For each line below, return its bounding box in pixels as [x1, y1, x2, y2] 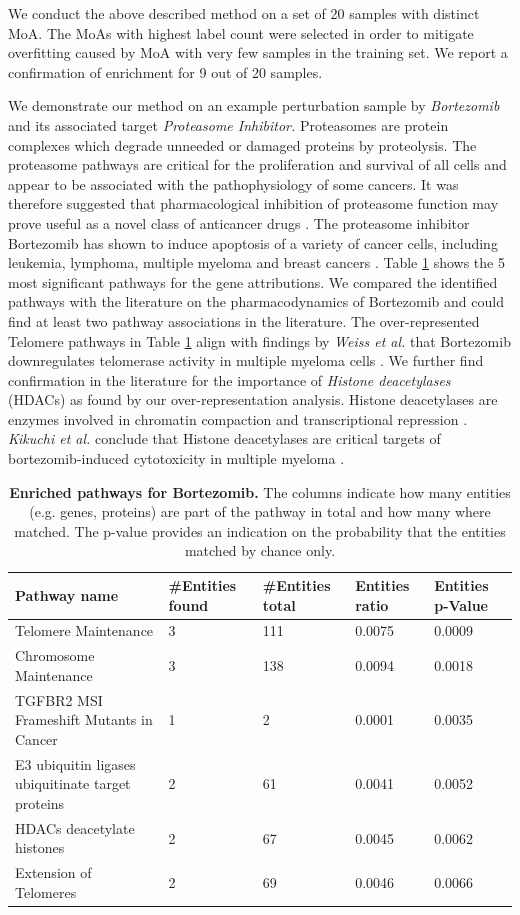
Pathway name [15, 584, 119, 605]
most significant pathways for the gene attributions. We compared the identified [8, 271, 498, 292]
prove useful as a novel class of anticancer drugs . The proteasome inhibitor [8, 212, 470, 233]
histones [15, 837, 65, 858]
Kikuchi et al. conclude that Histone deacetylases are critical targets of [8, 428, 441, 449]
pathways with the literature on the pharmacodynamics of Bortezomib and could [8, 291, 504, 312]
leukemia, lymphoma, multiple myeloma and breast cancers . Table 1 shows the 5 [8, 252, 505, 273]
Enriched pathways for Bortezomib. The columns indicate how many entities [9, 481, 511, 502]
